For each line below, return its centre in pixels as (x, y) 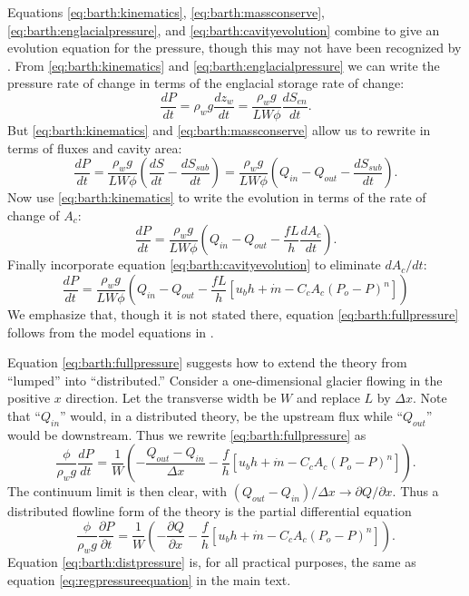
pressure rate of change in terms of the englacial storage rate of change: (206, 83)
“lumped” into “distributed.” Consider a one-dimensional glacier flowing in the (225, 380)
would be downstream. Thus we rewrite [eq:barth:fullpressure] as (187, 434)
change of (34, 215)
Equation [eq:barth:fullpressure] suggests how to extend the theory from (207, 362)
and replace (328, 398)
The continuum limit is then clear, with (117, 491)
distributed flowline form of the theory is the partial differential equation (210, 511)
